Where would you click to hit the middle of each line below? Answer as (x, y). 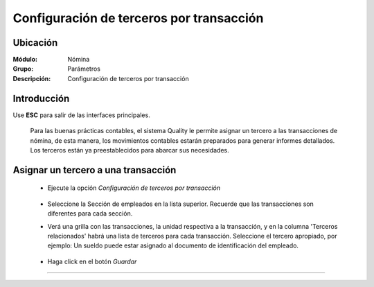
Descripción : (32, 78)
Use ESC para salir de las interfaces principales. (81, 115)
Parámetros (84, 69)
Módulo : (25, 60)
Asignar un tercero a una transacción (95, 170)
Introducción (41, 98)
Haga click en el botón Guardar (92, 261)
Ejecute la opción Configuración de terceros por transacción (134, 188)
